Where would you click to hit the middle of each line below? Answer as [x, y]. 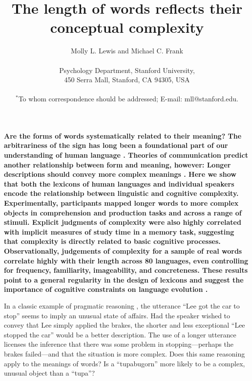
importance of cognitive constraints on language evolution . [106, 289]
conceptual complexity [127, 27]
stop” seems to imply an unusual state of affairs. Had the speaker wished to [117, 315]
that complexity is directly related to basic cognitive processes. [112, 241]
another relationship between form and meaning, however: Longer [117, 164]
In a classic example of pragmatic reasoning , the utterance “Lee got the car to [122, 305]
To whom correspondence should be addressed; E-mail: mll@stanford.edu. [128, 99]
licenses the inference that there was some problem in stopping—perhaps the [119, 344]
